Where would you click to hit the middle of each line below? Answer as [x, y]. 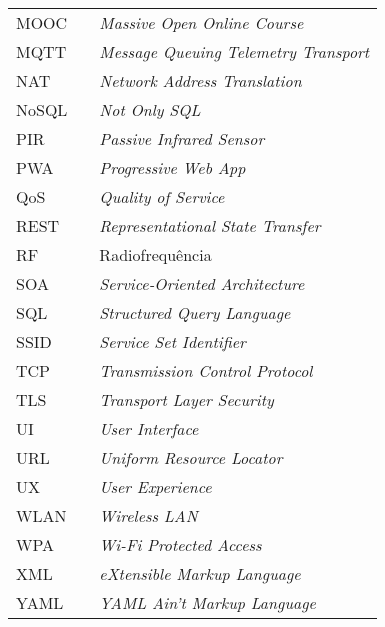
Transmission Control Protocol [206, 370]
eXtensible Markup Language [200, 573]
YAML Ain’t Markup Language [207, 602]
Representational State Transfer [210, 225]
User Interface [149, 428]
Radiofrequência [155, 254]
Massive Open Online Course [201, 22]
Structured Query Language [195, 312]
